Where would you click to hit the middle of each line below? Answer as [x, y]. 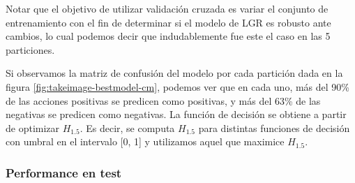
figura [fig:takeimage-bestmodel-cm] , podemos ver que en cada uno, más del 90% [178, 86]
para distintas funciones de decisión [274, 127]
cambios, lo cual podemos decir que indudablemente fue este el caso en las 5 [168, 36]
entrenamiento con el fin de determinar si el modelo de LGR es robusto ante [168, 22]
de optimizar [33, 127]
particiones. [30, 49]
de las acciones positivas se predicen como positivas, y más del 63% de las [163, 100]
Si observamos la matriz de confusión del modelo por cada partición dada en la [174, 73]
